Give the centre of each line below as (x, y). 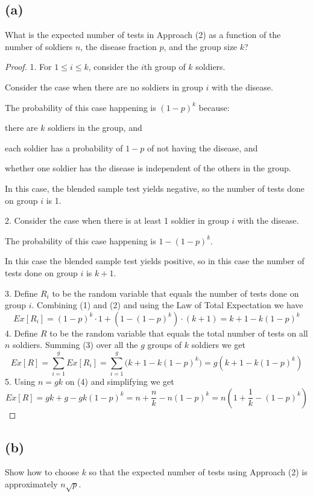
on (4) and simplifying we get (120, 381)
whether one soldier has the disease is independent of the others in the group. (148, 168)
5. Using (20, 381)
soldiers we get (218, 345)
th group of (165, 67)
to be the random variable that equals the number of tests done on (175, 293)
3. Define (21, 293)
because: (214, 107)
